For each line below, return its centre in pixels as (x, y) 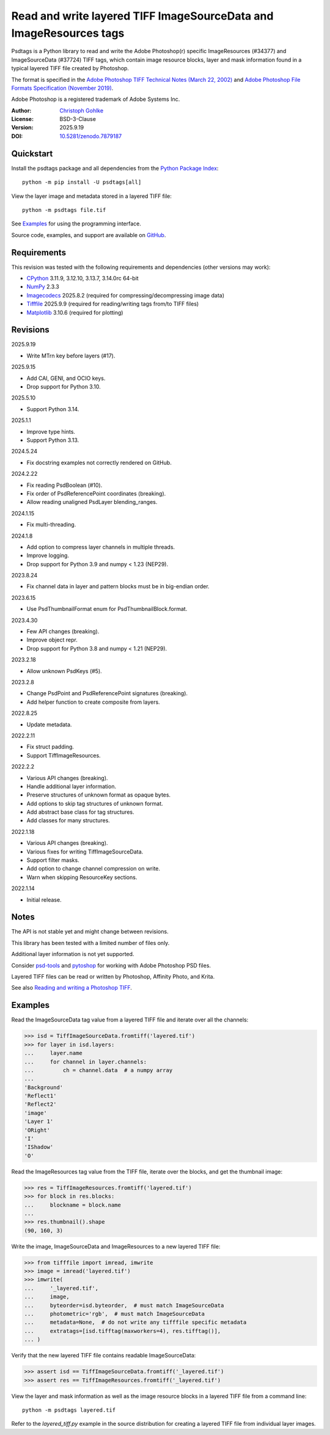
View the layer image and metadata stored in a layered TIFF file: (92, 196)
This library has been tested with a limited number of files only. (90, 943)
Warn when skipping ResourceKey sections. (82, 877)
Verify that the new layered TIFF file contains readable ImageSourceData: (104, 1356)
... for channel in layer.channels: (85, 1062)
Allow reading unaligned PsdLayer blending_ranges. (92, 502)
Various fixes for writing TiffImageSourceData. (85, 852)
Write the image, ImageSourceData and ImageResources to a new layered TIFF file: (116, 1246)
